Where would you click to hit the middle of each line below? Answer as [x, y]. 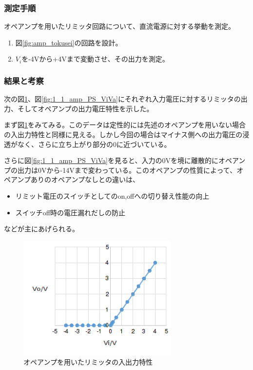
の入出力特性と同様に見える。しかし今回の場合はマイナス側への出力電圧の [123, 134]
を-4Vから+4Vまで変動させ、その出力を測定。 [95, 59]
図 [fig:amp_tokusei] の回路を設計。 [69, 42]
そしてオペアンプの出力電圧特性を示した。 [85, 108]
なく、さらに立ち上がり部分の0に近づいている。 [94, 144]
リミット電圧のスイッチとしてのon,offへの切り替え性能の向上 [112, 195]
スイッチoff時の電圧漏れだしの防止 [70, 212]
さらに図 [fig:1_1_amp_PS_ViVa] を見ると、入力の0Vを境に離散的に [111, 160]
